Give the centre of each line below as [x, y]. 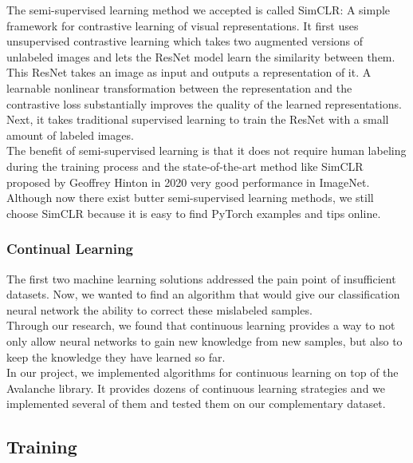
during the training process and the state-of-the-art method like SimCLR [185, 166]
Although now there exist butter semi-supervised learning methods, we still [190, 198]
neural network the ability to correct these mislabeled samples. [159, 309]
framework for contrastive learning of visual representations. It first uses [183, 25]
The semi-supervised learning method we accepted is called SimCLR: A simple [199, 10]
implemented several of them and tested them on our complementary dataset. [196, 404]
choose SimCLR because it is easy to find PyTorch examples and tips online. [194, 213]
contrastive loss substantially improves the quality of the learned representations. [204, 103]
